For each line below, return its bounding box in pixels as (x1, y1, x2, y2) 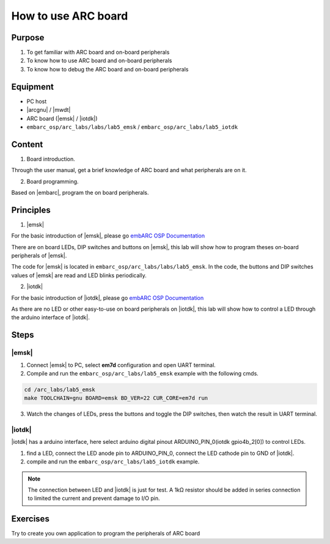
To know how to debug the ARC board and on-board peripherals (26, 65, 189, 73)
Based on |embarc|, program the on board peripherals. (11, 189, 149, 196)
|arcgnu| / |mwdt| (26, 106, 71, 114)
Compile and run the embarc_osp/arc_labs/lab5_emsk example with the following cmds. (26, 369, 259, 377)
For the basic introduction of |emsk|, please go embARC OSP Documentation (11, 232, 205, 239)
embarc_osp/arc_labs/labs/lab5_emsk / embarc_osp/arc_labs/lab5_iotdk (26, 123, 238, 131)
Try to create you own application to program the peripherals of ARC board (11, 530, 200, 537)
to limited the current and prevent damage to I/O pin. (28, 495, 160, 502)
